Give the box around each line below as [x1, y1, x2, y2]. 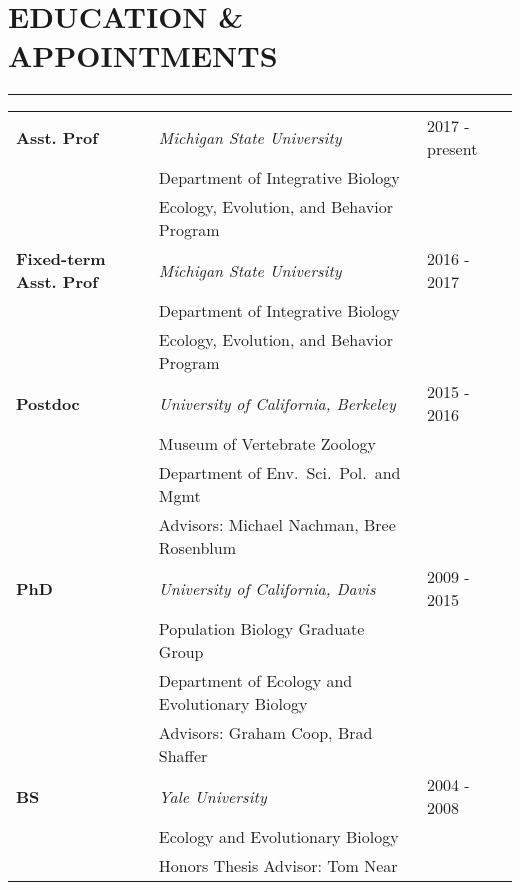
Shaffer [158, 744, 208, 768]
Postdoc [16, 391, 80, 415]
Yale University [158, 784, 267, 808]
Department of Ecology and [158, 669, 353, 693]
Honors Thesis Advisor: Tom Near [158, 854, 398, 878]
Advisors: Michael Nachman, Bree [158, 513, 396, 537]
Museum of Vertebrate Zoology [158, 432, 376, 456]
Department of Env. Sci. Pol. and [158, 461, 401, 485]
